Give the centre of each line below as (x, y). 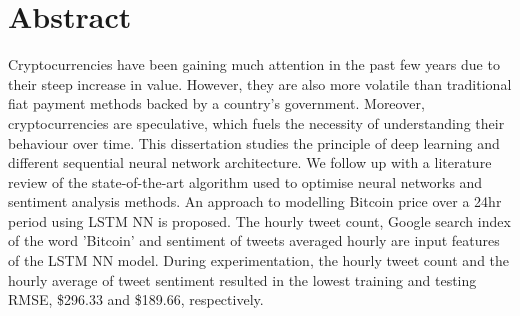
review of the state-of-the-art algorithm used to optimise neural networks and (245, 181)
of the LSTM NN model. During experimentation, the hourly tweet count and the (259, 260)
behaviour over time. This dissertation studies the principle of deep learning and (254, 142)
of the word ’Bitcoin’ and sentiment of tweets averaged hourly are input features (254, 240)
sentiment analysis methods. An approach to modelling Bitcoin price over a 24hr (255, 201)
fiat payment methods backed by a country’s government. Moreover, (216, 103)
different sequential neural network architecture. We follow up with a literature (250, 162)
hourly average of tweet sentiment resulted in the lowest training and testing (242, 279)
